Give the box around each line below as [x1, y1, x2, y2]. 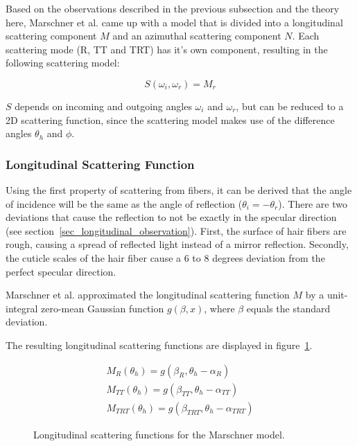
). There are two [278, 196, 347, 211]
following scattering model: [6, 55, 120, 70]
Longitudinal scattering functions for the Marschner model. [33, 427, 285, 441]
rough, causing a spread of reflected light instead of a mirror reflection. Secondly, [6, 237, 349, 251]
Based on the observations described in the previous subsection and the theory [6, 1, 340, 15]
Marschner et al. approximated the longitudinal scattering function [6, 287, 290, 302]
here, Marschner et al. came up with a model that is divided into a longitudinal [6, 15, 343, 29]
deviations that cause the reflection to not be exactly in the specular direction [6, 210, 337, 224]
